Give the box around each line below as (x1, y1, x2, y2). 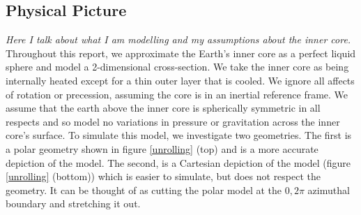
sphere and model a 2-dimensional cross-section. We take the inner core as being (6, 59, 349, 74)
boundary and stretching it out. (6, 196, 141, 211)
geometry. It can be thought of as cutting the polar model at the (6, 182, 282, 197)
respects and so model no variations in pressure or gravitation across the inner (6, 114, 340, 128)
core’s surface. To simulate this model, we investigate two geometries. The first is (6, 128, 352, 142)
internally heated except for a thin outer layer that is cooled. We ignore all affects (6, 73, 355, 87)
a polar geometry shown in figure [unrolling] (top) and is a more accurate (6, 141, 318, 156)
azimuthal (307, 182, 350, 197)
